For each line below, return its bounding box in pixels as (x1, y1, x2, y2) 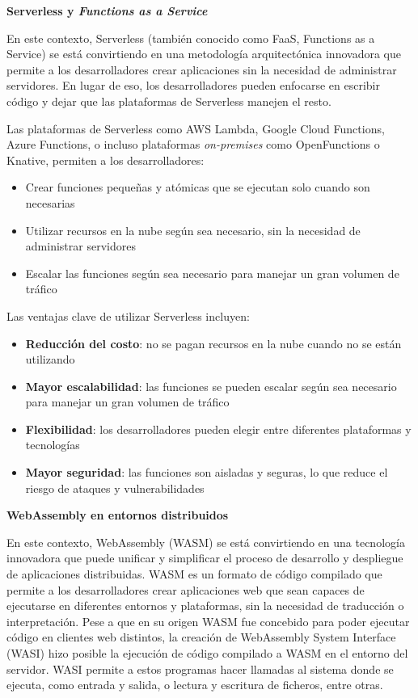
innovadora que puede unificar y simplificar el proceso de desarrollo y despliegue (6, 549, 403, 566)
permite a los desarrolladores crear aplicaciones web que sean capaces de (6, 581, 365, 598)
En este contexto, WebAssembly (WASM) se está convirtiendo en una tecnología (6, 533, 405, 550)
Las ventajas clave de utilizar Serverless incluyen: (6, 307, 250, 324)
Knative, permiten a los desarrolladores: (6, 151, 205, 168)
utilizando (25, 351, 75, 368)
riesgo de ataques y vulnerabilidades (25, 479, 205, 496)
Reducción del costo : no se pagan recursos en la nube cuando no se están (25, 334, 402, 351)
